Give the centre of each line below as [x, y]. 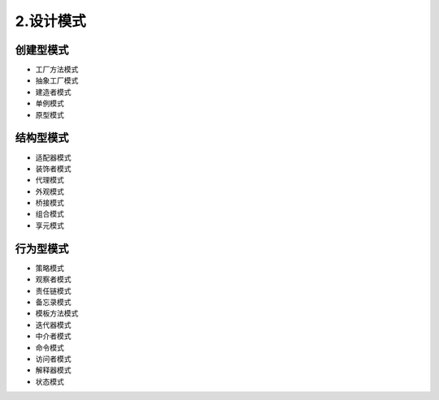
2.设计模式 [50, 21]
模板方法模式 [57, 313]
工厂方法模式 [57, 70]
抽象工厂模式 [57, 80]
